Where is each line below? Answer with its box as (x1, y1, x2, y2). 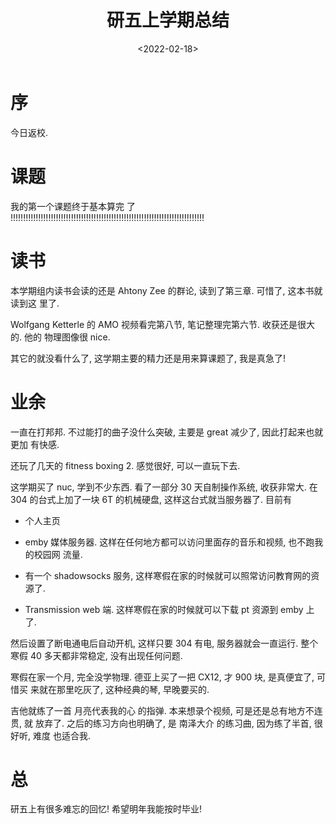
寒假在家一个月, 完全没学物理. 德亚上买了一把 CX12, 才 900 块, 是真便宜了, (10, 671, 315, 683)
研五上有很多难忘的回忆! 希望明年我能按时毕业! (10, 803, 202, 815)
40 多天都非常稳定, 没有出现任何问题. (29, 649, 183, 661)
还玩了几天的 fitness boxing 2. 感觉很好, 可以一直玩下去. (10, 459, 241, 471)
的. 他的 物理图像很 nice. (10, 331, 111, 343)
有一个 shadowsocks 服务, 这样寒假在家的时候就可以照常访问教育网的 (24, 569, 312, 581)
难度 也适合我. (32, 729, 91, 741)
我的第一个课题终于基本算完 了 (10, 200, 136, 212)
